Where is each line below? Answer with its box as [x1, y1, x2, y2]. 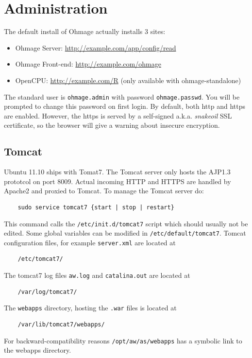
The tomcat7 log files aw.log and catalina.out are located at [4, 270, 190, 280]
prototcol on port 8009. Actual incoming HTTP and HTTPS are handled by [4, 176, 231, 186]
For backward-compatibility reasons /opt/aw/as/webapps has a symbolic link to [4, 335, 242, 345]
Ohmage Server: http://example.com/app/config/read [15, 42, 176, 52]
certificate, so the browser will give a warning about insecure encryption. [4, 120, 220, 130]
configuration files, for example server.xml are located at [4, 237, 176, 247]
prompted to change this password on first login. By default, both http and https [4, 101, 245, 111]
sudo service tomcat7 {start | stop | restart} [17, 204, 174, 211]
